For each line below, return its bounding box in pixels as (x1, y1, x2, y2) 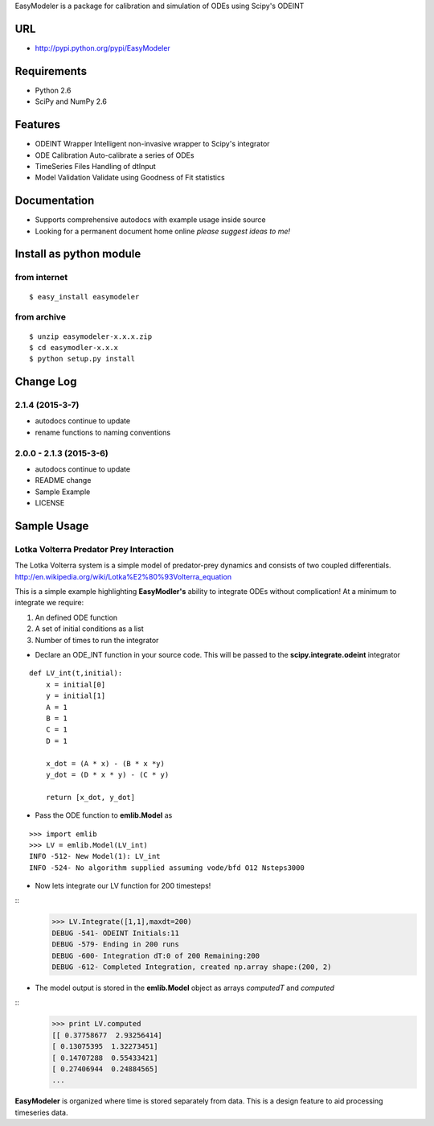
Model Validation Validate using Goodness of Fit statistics (35, 173, 225, 183)
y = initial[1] (45, 691, 106, 700)
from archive (14, 311, 66, 323)
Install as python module (14, 247, 141, 261)
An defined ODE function (35, 612, 118, 622)
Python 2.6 (35, 85, 72, 95)
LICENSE (35, 498, 65, 508)
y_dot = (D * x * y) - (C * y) (45, 769, 170, 779)
